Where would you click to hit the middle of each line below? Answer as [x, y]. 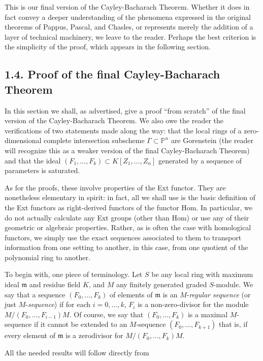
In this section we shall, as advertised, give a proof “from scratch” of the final [125, 110]
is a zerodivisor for [94, 335]
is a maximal [208, 314]
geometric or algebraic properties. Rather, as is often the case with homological [128, 227]
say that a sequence [35, 294]
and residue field [55, 284]
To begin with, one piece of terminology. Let [74, 274]
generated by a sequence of [200, 160]
